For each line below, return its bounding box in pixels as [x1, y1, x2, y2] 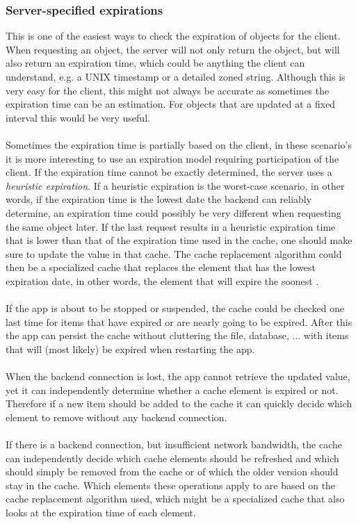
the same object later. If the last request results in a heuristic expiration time [6, 219, 336, 234]
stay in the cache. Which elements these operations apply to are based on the [6, 477, 336, 492]
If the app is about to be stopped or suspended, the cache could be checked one [6, 301, 345, 316]
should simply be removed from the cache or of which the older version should [6, 464, 339, 479]
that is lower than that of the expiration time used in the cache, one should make [6, 233, 352, 247]
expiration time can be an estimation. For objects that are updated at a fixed [6, 97, 336, 111]
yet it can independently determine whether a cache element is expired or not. [6, 382, 339, 397]
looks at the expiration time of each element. [6, 505, 196, 519]
